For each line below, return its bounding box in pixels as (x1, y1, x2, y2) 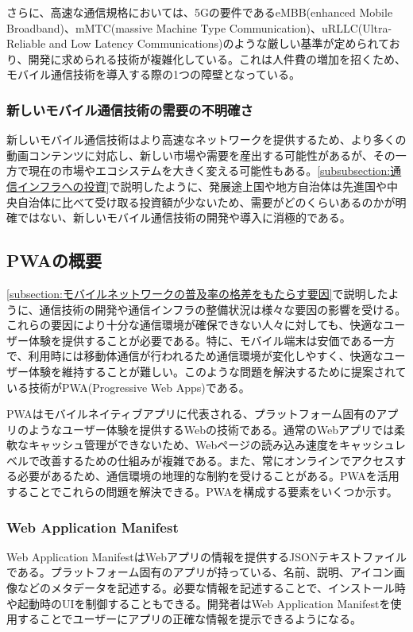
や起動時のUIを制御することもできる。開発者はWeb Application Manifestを (6, 595, 391, 611)
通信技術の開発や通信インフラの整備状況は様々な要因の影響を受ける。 (39, 300, 407, 317)
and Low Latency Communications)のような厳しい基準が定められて (48, 35, 389, 52)
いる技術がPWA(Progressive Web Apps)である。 (6, 378, 250, 395)
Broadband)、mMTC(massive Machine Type (6, 19, 226, 36)
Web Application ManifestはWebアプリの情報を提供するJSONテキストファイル (6, 548, 407, 564)
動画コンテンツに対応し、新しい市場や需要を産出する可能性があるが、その (6, 146, 396, 163)
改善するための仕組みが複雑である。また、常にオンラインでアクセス (39, 452, 396, 468)
